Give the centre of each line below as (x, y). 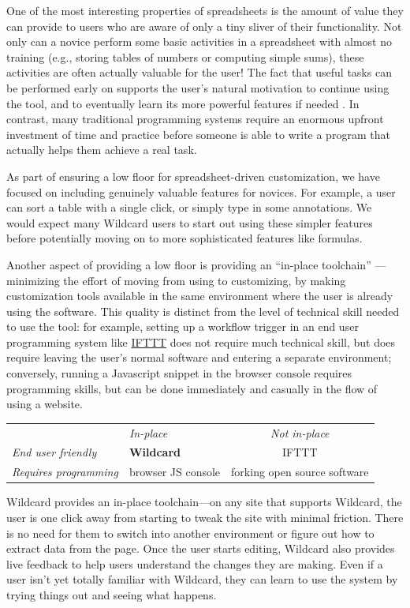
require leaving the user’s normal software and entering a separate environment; (199, 357)
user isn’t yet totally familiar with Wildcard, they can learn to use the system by (202, 579)
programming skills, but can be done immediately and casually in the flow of (192, 388)
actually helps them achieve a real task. (102, 150)
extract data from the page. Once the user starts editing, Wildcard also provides (201, 548)
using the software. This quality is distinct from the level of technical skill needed (203, 311)
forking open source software (300, 472)
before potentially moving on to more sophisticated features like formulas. (184, 238)
